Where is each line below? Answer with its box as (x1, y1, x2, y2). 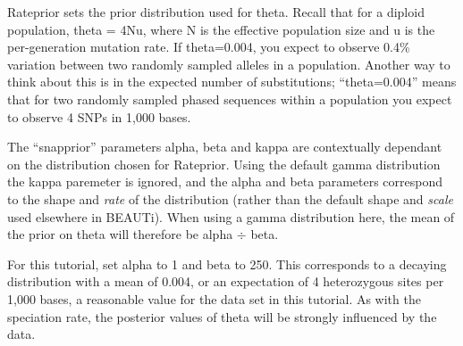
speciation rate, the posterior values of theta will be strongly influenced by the (7, 307, 437, 325)
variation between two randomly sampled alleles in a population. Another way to (7, 54, 450, 73)
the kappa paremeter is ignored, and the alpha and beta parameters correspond (7, 172, 443, 191)
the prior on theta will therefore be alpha (7, 225, 233, 243)
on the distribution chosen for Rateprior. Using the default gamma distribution (7, 154, 441, 173)
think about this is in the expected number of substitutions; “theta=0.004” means (7, 72, 457, 91)
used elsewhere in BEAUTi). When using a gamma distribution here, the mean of (7, 207, 455, 226)
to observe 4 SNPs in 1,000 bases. (7, 107, 191, 126)
